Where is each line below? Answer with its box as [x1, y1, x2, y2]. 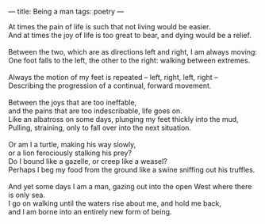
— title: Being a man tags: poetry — [8, 7, 125, 16]
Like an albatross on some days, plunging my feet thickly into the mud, [8, 115, 240, 123]
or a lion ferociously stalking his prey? [8, 148, 132, 158]
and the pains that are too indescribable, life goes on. [8, 106, 182, 116]
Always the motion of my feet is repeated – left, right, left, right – [8, 73, 218, 82]
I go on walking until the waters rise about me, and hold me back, [8, 199, 222, 208]
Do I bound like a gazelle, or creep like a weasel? [8, 157, 168, 165]
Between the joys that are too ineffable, [8, 98, 137, 107]
